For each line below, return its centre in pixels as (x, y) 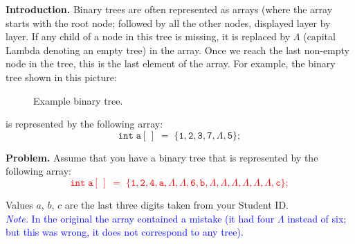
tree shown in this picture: (61, 77)
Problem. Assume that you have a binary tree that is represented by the (162, 157)
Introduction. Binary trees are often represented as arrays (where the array (169, 9)
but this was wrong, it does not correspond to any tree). (125, 232)
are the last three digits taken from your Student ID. (176, 204)
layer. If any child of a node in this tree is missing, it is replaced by (148, 36)
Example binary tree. (78, 100)
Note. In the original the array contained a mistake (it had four (140, 218)
